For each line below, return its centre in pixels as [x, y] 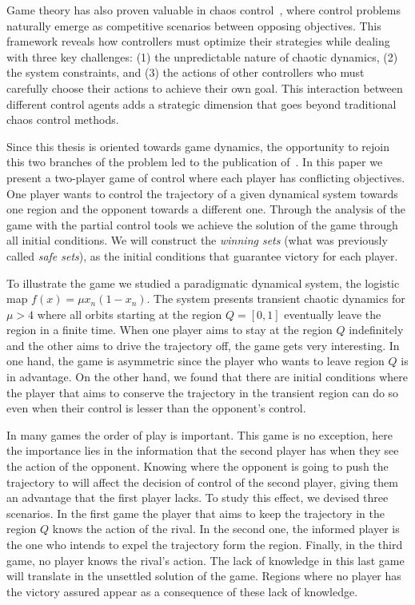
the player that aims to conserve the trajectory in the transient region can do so [203, 392]
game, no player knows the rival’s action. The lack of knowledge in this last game [206, 560]
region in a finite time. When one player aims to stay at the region [170, 330]
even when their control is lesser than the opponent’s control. [156, 408]
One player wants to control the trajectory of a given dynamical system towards [202, 193]
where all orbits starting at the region [130, 314]
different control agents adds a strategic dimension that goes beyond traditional [202, 103]
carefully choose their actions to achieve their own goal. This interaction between [205, 88]
